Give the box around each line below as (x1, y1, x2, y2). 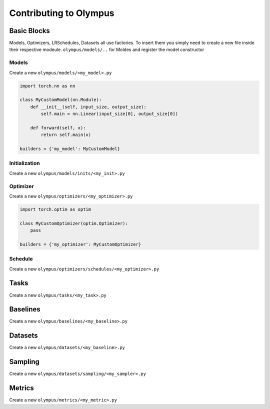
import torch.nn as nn (19, 83, 75, 88)
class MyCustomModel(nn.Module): (19, 97, 102, 102)
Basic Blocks (9, 26, 50, 35)
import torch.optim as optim (19, 206, 91, 212)
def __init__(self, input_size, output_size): (30, 104, 147, 109)
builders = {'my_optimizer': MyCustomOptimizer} (19, 241, 141, 247)
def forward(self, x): (30, 125, 86, 130)
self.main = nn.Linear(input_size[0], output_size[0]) (40, 111, 178, 117)
